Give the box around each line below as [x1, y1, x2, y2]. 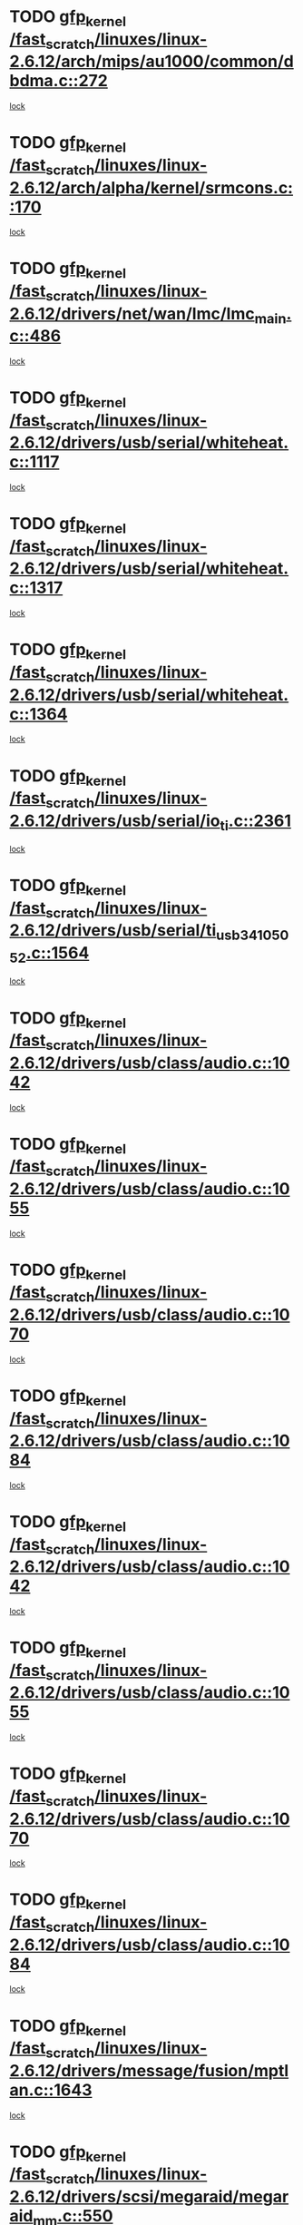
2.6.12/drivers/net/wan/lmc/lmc [9, 303, 256, 324]
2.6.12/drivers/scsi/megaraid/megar [9, 2186, 289, 2207]
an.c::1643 [9, 2080, 93, 2100]
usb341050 [216, 926, 289, 945]
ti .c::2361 [220, 810, 292, 834]
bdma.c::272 [9, 71, 109, 92]
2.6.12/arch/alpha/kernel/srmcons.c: [9, 177, 293, 198]
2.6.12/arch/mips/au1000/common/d [9, 52, 295, 72]
